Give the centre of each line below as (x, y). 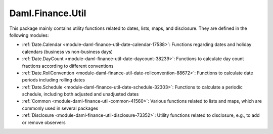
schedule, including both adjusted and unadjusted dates (80, 94)
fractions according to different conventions (68, 66)
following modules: (29, 35)
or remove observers (44, 122)
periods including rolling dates (54, 80)
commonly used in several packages (60, 108)
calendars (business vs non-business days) (67, 52)
